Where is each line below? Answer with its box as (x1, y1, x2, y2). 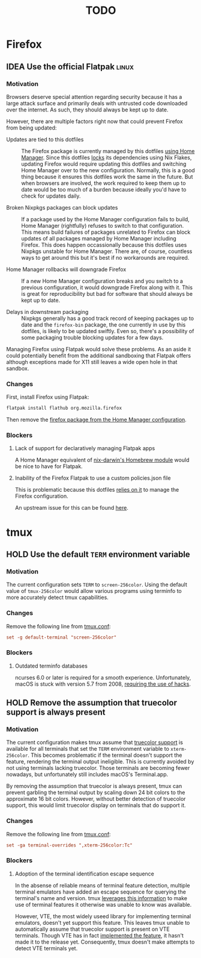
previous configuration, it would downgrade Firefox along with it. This (21, 284, 193, 291)
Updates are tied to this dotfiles (6, 136, 84, 143)
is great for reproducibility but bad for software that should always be (21, 290, 193, 297)
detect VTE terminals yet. (14, 944, 78, 952)
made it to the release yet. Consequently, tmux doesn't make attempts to (14, 938, 195, 945)
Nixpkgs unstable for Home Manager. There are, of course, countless (21, 248, 193, 255)
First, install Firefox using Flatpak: (6, 393, 89, 401)
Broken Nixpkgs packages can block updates (6, 204, 118, 211)
